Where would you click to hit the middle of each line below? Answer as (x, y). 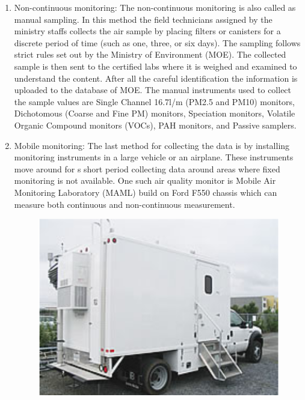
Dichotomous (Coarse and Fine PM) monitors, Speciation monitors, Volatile (155, 113)
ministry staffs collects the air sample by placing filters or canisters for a (147, 31)
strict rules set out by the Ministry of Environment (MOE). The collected (150, 54)
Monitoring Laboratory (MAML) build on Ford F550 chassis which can (146, 192)
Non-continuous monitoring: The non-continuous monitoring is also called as (155, 7)
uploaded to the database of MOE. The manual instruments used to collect (153, 90)
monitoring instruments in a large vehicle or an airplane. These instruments (154, 157)
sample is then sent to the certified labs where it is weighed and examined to (156, 66)
